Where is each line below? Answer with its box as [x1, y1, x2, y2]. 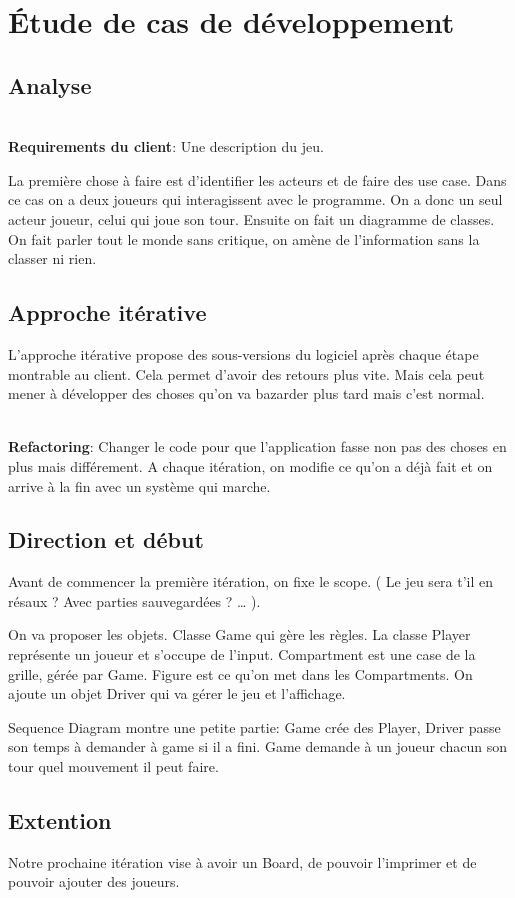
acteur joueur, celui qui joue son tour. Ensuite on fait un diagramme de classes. [8, 208, 495, 229]
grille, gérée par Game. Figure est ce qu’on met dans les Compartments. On [8, 663, 473, 684]
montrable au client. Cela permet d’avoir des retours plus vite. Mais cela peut [8, 363, 485, 384]
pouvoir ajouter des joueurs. [8, 871, 180, 892]
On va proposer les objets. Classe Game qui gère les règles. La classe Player [8, 624, 471, 645]
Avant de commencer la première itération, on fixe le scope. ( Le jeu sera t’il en [8, 571, 494, 592]
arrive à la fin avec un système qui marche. [8, 475, 271, 496]
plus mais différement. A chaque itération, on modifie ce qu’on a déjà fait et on [8, 455, 493, 476]
